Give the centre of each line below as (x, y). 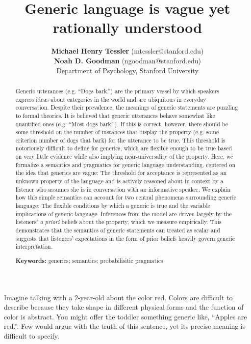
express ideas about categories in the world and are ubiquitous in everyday (111, 99)
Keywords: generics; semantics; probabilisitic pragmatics (89, 260)
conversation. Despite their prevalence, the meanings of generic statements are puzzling (127, 107)
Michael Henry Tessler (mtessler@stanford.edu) (127, 51)
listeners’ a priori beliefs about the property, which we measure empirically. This (118, 222)
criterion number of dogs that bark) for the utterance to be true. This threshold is (120, 140)
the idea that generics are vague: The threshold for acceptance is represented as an (121, 173)
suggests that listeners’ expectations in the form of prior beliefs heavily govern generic (125, 238)
